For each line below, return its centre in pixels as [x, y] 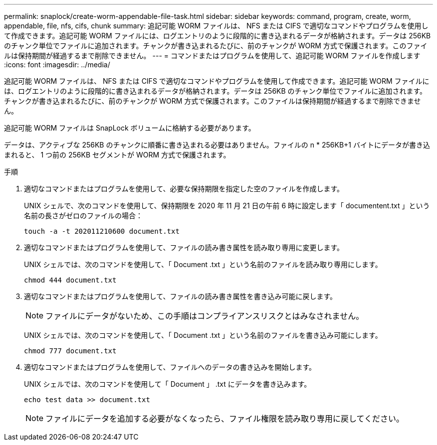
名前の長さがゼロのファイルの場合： [83, 216]
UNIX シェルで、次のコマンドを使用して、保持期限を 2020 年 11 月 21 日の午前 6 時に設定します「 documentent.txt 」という [227, 206]
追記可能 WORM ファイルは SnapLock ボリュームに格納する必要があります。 [130, 128]
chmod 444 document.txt [70, 280]
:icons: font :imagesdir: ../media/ [57, 65]
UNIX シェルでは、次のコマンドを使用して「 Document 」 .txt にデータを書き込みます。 [168, 384]
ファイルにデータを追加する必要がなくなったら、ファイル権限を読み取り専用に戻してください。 [225, 419]
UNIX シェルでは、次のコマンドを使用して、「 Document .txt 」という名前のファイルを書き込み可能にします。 [203, 335]
